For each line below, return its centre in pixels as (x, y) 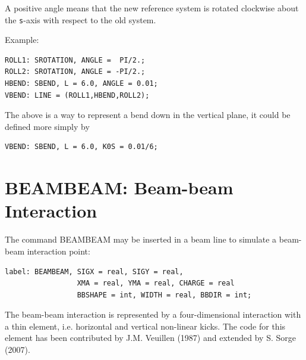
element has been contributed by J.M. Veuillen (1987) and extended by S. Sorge (150, 338)
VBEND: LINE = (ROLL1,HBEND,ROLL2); (77, 95)
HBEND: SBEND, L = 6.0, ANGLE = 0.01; (81, 84)
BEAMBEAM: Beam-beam (119, 187)
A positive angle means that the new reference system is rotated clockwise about (152, 8)
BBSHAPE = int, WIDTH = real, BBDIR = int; (164, 295)
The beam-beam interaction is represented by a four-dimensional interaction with (153, 314)
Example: (22, 40)
